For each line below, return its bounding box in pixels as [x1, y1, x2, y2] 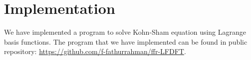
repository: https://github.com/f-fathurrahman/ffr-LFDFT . [4, 46, 186, 57]
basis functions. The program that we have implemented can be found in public [4, 36, 248, 47]
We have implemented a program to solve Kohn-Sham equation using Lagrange [4, 27, 247, 37]
